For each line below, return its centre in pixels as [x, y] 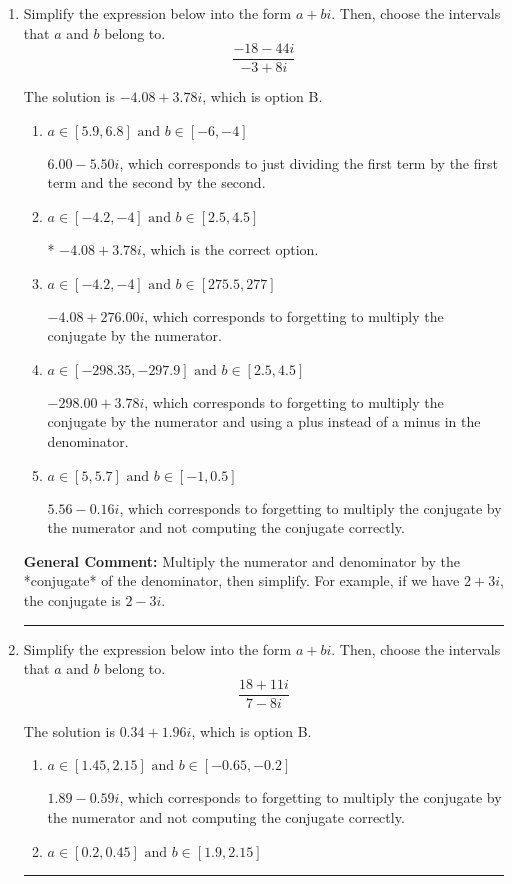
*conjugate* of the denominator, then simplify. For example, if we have [241, 580]
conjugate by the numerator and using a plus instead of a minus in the [264, 421]
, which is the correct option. [230, 249]
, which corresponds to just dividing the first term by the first [308, 162]
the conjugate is [72, 599]
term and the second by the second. [156, 182]
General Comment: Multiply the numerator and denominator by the [241, 560]
